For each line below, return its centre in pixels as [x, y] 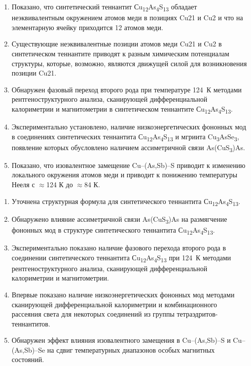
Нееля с [23, 184]
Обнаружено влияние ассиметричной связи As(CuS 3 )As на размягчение [119, 219]
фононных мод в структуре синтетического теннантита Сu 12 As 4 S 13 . [113, 230]
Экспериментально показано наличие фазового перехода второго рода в [119, 247]
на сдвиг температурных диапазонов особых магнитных [131, 349]
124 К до [59, 184]
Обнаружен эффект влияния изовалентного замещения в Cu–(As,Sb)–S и [121, 340]
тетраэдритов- [197, 314]
